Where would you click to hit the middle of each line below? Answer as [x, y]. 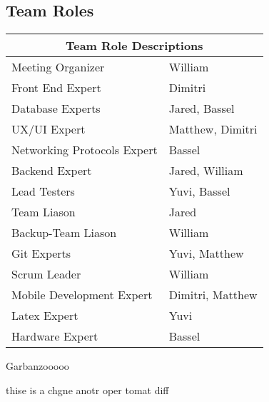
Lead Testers [43, 191]
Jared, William [206, 171]
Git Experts [41, 253]
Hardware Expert [55, 336]
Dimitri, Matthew [213, 295]
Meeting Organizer [58, 67]
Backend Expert [52, 171]
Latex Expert [45, 316]
